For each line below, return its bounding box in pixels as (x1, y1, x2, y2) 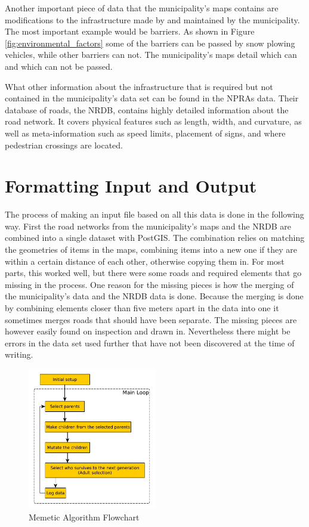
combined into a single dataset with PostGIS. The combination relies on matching (5, 231, 305, 244)
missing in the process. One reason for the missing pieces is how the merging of (5, 278, 294, 290)
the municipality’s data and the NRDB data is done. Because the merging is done (5, 290, 304, 302)
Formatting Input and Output (5, 173, 257, 198)
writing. (5, 348, 33, 361)
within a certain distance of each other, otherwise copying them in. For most (5, 255, 285, 267)
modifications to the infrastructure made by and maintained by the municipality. (5, 13, 300, 26)
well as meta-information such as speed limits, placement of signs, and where (5, 126, 286, 139)
